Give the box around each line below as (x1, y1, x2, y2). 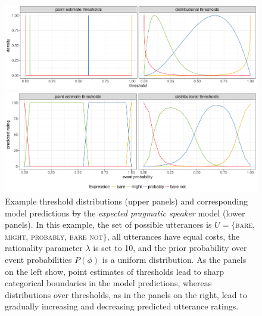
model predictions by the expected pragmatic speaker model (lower (5, 206, 245, 219)
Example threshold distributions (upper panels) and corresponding (5, 195, 248, 207)
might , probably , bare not (5, 230, 103, 242)
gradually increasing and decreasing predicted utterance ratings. (5, 300, 239, 312)
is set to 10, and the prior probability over (93, 241, 247, 254)
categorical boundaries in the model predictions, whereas (5, 277, 212, 289)
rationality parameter (5, 241, 83, 254)
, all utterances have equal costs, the (107, 230, 240, 242)
